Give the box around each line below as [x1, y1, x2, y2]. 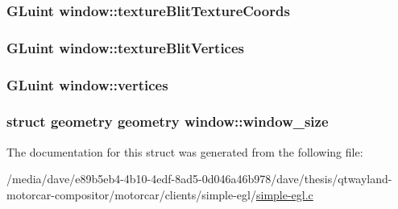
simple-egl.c [255, 186, 313, 203]
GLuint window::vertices [6, 74, 168, 94]
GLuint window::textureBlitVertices [6, 37, 245, 57]
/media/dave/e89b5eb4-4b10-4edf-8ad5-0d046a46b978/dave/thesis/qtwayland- [6, 170, 392, 187]
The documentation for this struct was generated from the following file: [6, 143, 363, 160]
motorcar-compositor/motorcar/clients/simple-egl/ [6, 186, 256, 203]
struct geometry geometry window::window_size [6, 111, 329, 132]
